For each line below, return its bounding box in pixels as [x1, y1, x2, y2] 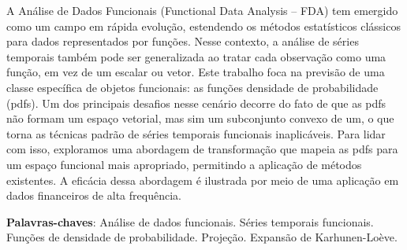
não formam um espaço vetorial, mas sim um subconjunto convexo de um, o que [6, 110, 394, 127]
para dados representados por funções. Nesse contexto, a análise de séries [6, 33, 359, 50]
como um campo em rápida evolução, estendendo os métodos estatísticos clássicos [6, 17, 401, 34]
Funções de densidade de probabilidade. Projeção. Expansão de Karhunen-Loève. [6, 229, 398, 245]
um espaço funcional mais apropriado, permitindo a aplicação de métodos [6, 156, 362, 172]
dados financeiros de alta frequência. [6, 187, 181, 204]
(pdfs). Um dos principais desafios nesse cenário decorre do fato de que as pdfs [6, 94, 386, 111]
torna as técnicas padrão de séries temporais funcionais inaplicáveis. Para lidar [6, 125, 386, 142]
